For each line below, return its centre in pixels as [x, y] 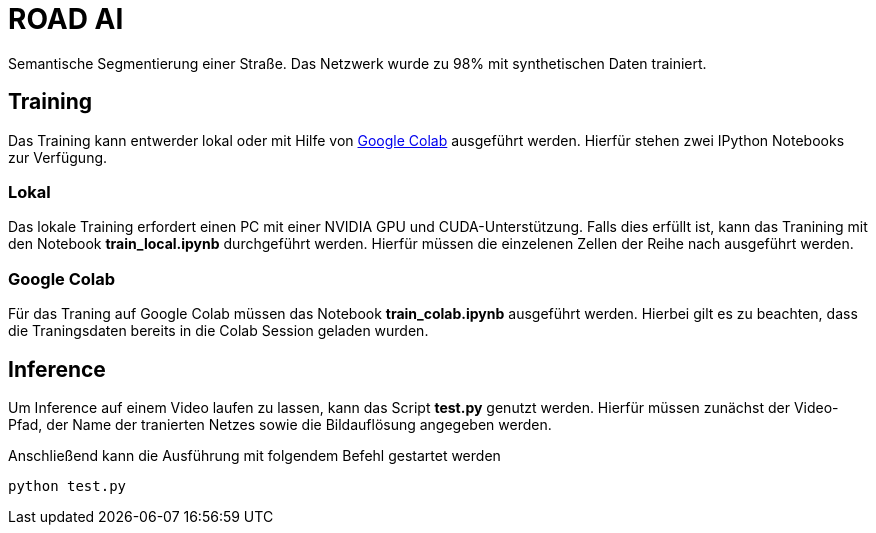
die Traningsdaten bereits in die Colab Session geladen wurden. [218, 331]
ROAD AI [66, 19]
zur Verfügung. [58, 157]
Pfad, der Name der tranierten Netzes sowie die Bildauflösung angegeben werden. [280, 424]
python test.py [67, 485]
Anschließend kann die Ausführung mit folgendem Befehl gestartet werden [254, 455]
